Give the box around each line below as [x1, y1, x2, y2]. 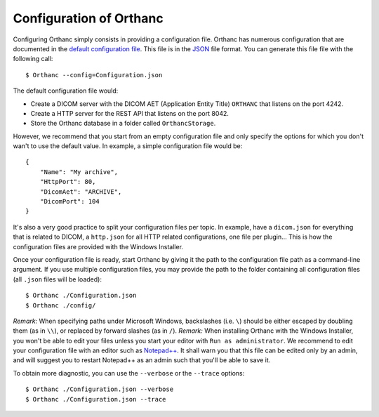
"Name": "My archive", [39, 168, 119, 176]
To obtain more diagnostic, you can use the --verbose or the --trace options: [13, 369, 245, 377]
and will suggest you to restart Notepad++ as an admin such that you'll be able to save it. [13, 356, 271, 364]
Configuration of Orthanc [13, 11, 164, 26]
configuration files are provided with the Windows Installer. [13, 242, 184, 251]
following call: [13, 55, 53, 63]
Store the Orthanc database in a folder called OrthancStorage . [30, 119, 216, 128]
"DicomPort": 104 [39, 197, 100, 206]
